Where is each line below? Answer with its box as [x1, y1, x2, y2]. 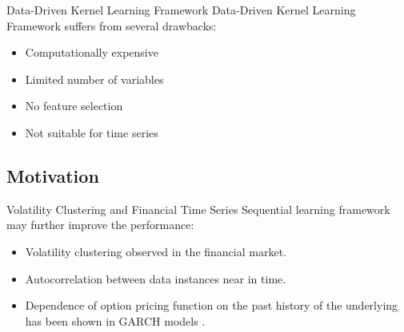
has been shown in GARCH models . [25, 312, 206, 329]
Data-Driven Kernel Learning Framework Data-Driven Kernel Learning [6, 2, 356, 18]
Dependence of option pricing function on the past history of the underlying [25, 297, 398, 314]
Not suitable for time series [25, 124, 158, 140]
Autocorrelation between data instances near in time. [25, 270, 286, 287]
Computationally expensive [25, 44, 158, 61]
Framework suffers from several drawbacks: [6, 17, 217, 34]
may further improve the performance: [6, 216, 194, 233]
